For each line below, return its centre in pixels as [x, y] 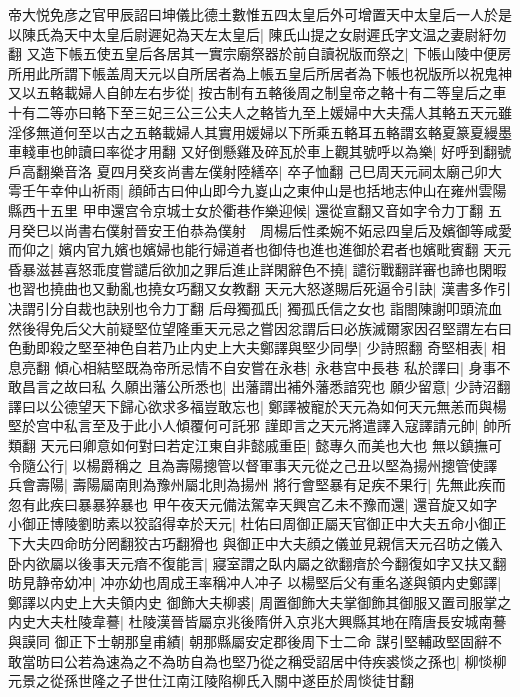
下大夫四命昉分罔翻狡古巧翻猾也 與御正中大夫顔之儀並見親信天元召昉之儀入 [255, 543]
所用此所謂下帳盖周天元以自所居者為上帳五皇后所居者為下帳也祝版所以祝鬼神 [260, 72]
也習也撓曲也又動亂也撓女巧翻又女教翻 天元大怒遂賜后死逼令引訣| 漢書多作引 [260, 288]
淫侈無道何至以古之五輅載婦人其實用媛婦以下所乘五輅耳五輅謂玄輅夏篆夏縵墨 [260, 131]
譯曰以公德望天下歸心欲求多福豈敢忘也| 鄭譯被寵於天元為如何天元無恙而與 [250, 405]
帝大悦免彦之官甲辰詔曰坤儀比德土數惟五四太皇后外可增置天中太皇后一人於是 [260, 14]
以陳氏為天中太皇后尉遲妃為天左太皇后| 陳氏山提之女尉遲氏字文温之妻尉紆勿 [257, 33]
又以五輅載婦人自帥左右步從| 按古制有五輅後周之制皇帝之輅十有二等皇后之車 [257, 92]
